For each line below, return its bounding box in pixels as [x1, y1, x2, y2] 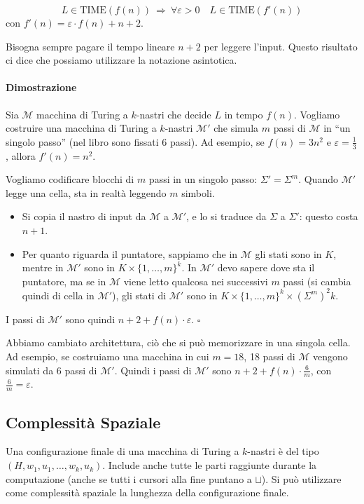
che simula [213, 121, 259, 135]
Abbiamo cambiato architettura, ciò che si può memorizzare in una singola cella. [6, 335, 351, 350]
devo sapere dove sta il [217, 260, 315, 275]
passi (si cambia [283, 273, 351, 288]
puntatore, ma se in [22, 273, 106, 288]
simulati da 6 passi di [6, 362, 97, 377]
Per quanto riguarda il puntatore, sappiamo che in [22, 246, 238, 261]
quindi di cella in [22, 287, 94, 302]
